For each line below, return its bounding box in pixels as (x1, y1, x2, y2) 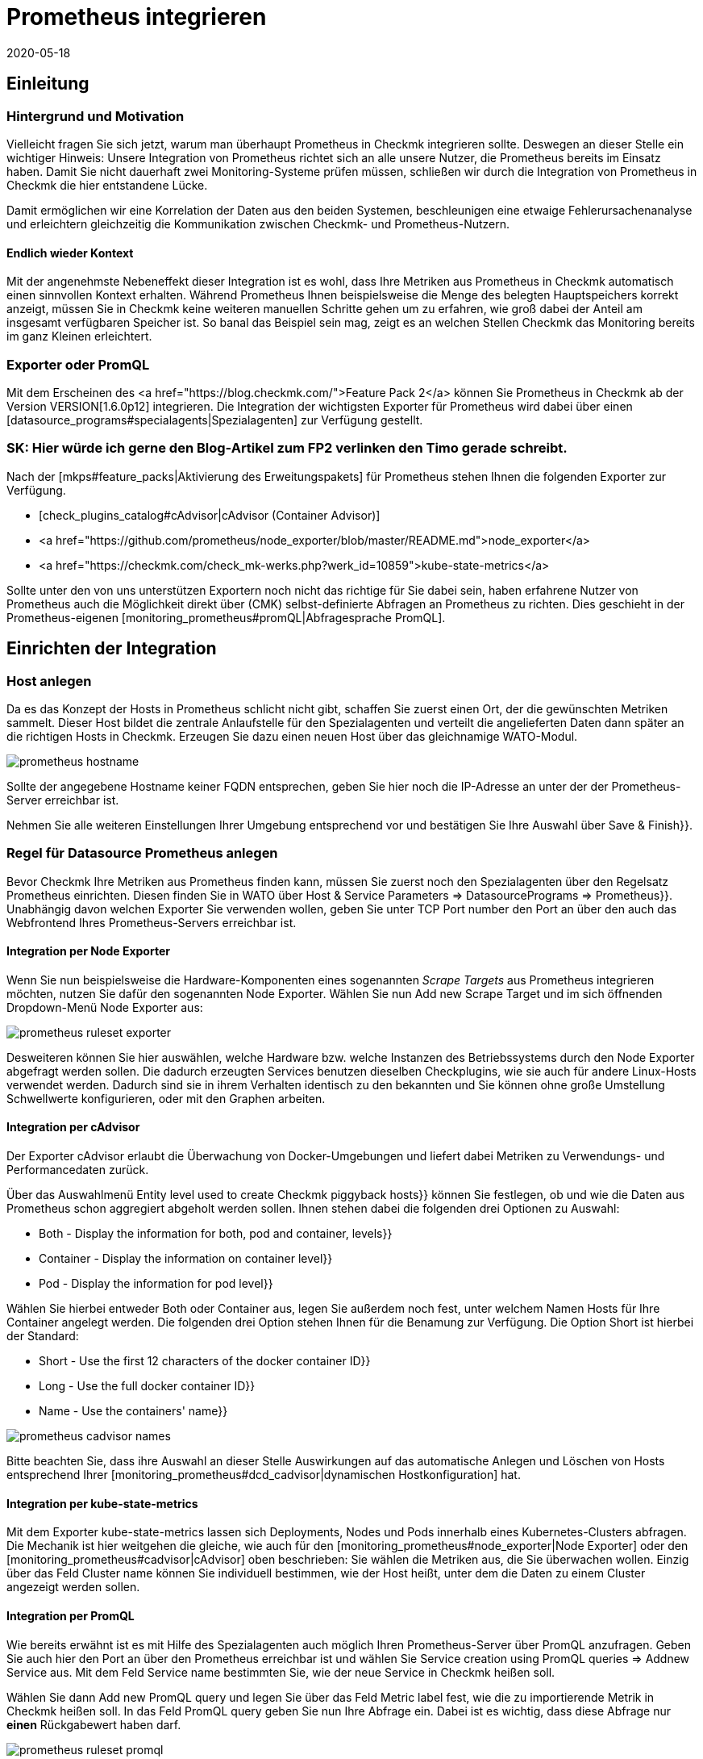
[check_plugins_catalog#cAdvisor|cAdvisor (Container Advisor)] (39, 508, 381, 522)
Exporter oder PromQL (6, 356, 150, 373)
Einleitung (6, 73, 89, 94)
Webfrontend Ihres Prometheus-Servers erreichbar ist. (6, 915, 297, 930)
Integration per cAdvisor (6, 1120, 140, 1134)
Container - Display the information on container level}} (39, 1251, 333, 1266)
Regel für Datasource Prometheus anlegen (6, 845, 278, 862)
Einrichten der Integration (6, 638, 217, 659)
